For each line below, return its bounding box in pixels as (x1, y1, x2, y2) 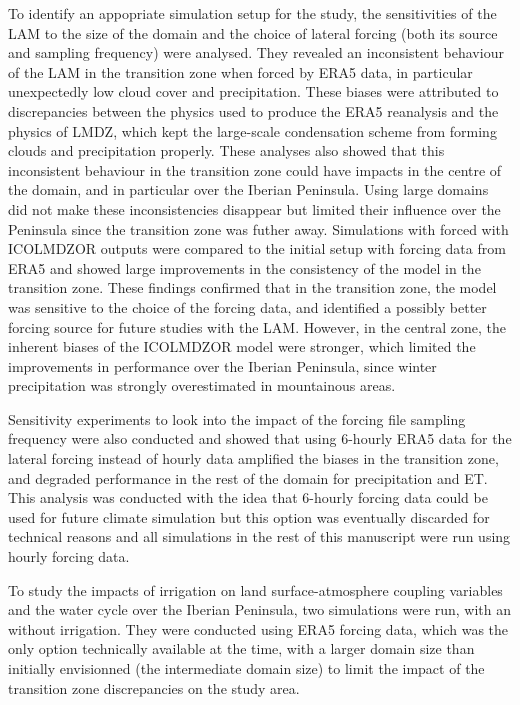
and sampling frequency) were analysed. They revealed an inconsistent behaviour (8, 42, 504, 63)
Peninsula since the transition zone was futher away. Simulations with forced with (8, 218, 509, 239)
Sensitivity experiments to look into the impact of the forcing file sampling (8, 408, 466, 429)
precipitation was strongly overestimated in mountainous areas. (8, 375, 396, 396)
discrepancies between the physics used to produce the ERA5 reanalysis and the (8, 100, 499, 121)
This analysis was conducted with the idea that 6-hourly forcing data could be (8, 487, 488, 508)
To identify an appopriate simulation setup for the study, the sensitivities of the (8, 3, 497, 23)
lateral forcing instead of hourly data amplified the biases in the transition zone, (8, 448, 499, 469)
